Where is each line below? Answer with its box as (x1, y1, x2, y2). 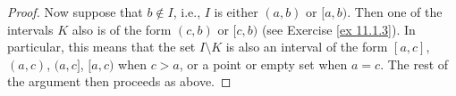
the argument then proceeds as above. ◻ (7, 72, 232, 91)
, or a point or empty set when (179, 54, 348, 73)
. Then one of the (347, 3, 443, 20)
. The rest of (380, 54, 449, 73)
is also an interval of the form (225, 37, 388, 56)
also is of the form (72, 20, 172, 38)
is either (214, 3, 258, 20)
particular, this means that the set (7, 37, 196, 56)
